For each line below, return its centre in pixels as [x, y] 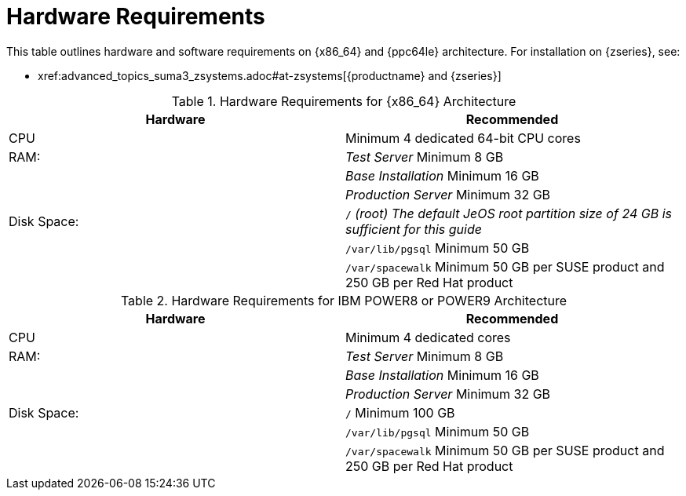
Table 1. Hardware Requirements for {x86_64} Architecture [344, 101]
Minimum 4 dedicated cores [428, 337]
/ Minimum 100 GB [400, 412]
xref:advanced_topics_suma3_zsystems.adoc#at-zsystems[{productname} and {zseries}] [270, 75]
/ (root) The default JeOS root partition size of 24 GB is [509, 213]
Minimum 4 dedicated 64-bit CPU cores [463, 138]
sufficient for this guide [414, 229]
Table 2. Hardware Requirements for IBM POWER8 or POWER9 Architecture [344, 300]
